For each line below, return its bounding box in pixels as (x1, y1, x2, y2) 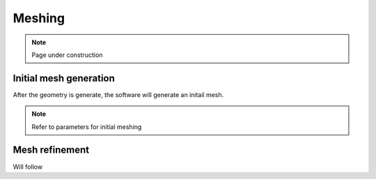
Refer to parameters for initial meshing (31, 122, 142, 131)
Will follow (13, 162, 43, 171)
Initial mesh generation (13, 72, 115, 84)
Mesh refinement (13, 144, 90, 156)
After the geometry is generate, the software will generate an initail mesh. (13, 90, 224, 99)
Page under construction (31, 51, 103, 59)
